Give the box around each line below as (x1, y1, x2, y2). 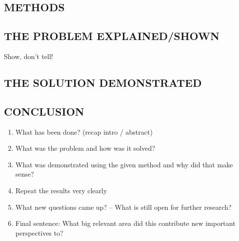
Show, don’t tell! (4, 51, 53, 61)
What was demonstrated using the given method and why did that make (15, 159, 233, 169)
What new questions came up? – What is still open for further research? (15, 201, 232, 212)
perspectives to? (15, 227, 63, 238)
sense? (15, 169, 34, 179)
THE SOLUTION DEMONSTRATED (4, 75, 202, 90)
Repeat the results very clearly (15, 185, 107, 195)
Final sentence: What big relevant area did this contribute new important (15, 218, 236, 228)
